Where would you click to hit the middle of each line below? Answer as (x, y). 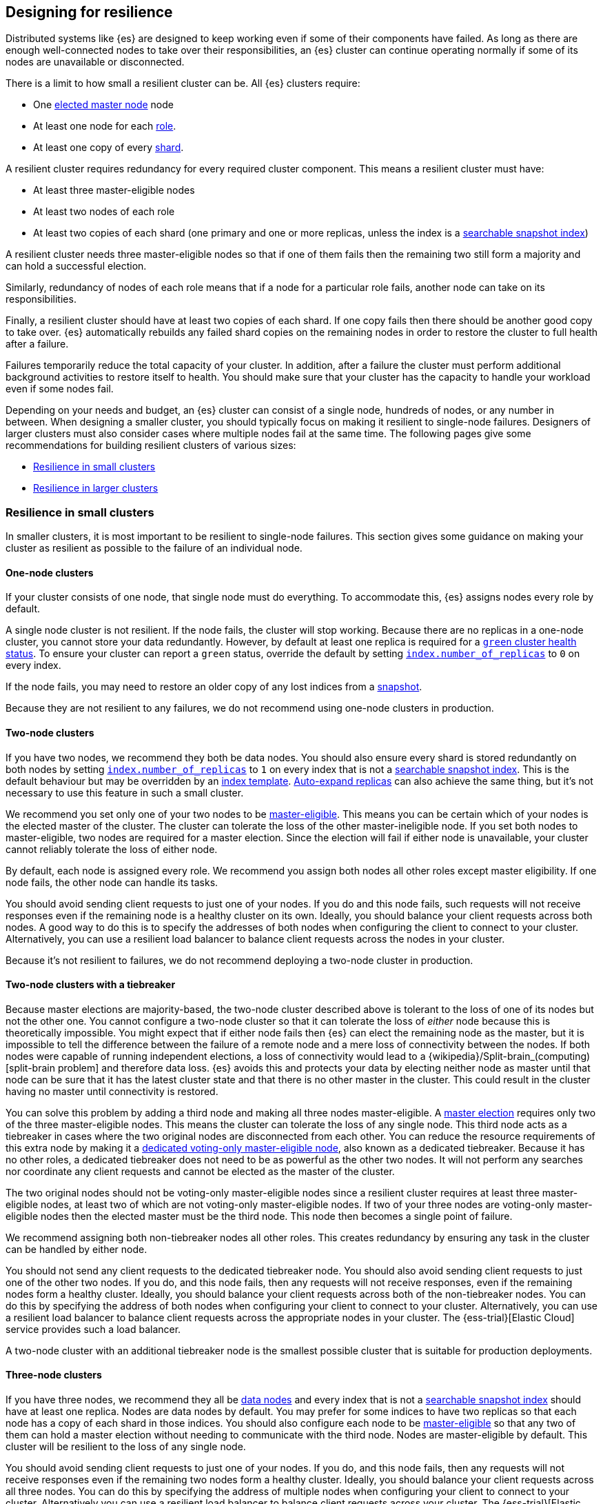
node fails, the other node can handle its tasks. (112, 882)
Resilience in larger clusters (96, 488)
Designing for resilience (89, 12)
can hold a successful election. (76, 266)
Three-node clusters (54, 1375)
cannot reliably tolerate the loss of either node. (112, 849)
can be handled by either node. (76, 1249)
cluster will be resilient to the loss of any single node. (126, 1447)
